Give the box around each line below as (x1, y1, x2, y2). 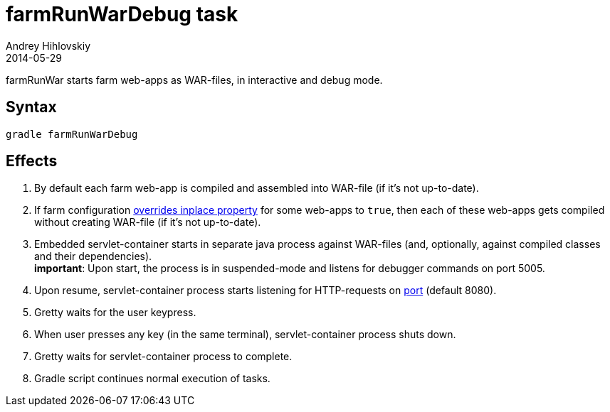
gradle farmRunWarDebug (6, 128, 138, 140)
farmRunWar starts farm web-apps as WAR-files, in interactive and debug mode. (6, 73, 383, 86)
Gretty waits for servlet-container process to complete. (34, 350, 293, 363)
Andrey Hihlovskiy (6, 39, 91, 52)
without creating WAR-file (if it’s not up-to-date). (34, 216, 261, 229)
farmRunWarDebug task (6, 2, 238, 26)
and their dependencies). (34, 250, 152, 263)
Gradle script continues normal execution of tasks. (34, 372, 270, 385)
